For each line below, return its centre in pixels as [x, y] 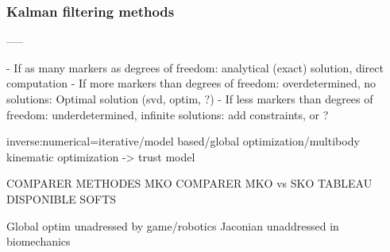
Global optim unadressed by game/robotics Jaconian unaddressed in [173, 225]
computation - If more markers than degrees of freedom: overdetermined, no [191, 83]
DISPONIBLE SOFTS [62, 198]
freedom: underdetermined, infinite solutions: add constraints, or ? [168, 114]
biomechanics [39, 241]
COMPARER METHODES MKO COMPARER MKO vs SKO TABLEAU [189, 183]
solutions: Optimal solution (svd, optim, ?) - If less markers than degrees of [190, 99]
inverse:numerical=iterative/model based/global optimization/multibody [183, 141]
